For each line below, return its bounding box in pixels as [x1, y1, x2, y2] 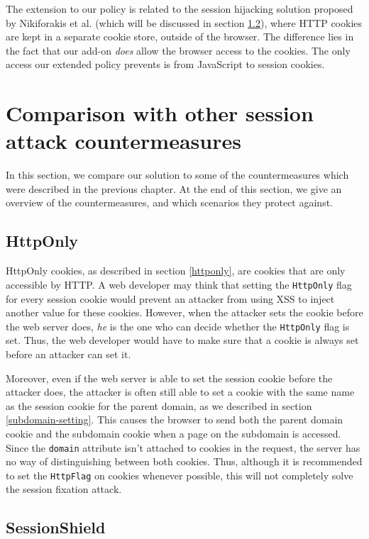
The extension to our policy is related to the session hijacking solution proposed [6, 1, 353, 16]
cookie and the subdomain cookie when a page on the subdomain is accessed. [6, 426, 341, 440]
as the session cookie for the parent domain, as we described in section [6, 398, 312, 413]
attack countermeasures [6, 126, 241, 155]
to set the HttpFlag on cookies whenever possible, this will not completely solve [6, 467, 353, 482]
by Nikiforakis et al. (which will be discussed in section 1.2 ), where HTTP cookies [6, 15, 363, 30]
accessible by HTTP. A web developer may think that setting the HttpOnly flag [6, 277, 352, 291]
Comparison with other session [6, 99, 314, 128]
